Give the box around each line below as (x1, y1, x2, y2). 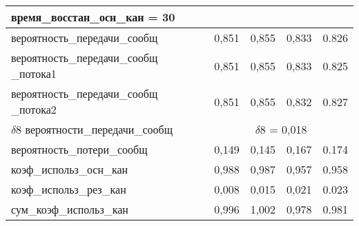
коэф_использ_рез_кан (11, 181, 126, 197)
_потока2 (11, 101, 57, 117)
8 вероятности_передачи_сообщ (16, 121, 173, 137)
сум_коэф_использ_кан (11, 201, 128, 217)
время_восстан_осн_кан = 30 (11, 9, 175, 25)
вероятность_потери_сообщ (11, 141, 148, 157)
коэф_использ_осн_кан (11, 161, 128, 177)
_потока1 (11, 65, 57, 81)
